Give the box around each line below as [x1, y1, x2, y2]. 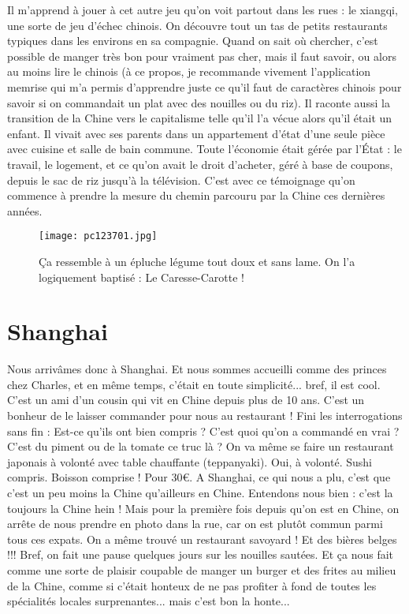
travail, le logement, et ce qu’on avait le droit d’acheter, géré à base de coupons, [7, 155, 393, 172]
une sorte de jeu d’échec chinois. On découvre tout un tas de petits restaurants [7, 17, 388, 33]
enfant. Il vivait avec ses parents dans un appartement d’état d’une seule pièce [7, 125, 385, 141]
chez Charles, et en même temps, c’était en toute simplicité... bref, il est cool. [7, 376, 381, 392]
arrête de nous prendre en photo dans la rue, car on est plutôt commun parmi [7, 515, 383, 532]
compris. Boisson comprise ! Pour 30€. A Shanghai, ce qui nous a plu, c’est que [7, 469, 391, 485]
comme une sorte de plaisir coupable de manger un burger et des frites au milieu [7, 562, 396, 578]
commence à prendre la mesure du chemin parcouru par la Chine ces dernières [7, 187, 385, 204]
